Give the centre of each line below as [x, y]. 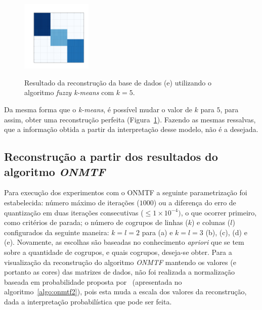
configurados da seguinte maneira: [57, 232]
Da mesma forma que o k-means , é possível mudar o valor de [98, 109]
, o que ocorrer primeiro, [219, 212]
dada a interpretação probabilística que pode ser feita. [88, 301]
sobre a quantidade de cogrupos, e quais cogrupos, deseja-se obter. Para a [118, 252]
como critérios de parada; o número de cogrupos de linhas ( [96, 222]
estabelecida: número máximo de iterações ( [72, 202]
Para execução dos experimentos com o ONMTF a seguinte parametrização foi [126, 192]
